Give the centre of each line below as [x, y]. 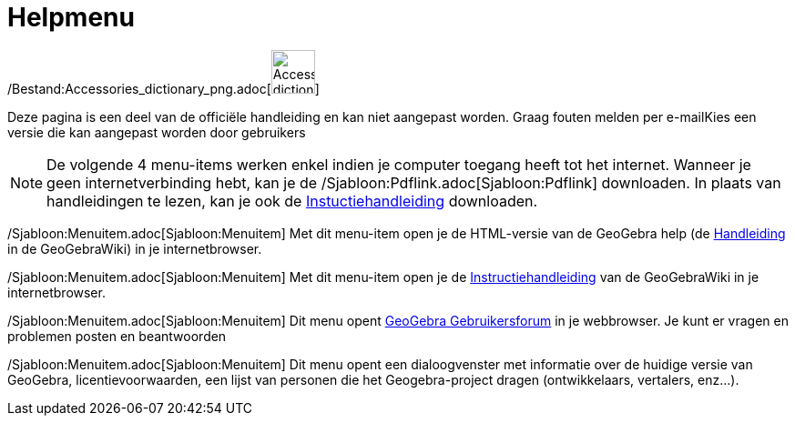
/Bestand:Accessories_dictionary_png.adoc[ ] [163, 88]
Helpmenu [71, 17]
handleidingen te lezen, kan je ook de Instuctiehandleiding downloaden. [292, 201]
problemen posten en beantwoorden [117, 336]
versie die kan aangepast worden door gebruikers [157, 132]
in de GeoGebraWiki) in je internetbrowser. [135, 248]
